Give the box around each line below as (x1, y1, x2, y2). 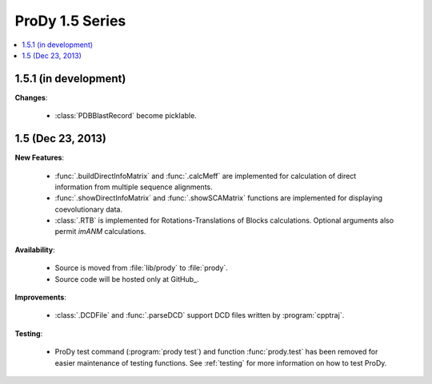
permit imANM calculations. (54, 227, 146, 236)
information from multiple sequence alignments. (54, 182, 213, 192)
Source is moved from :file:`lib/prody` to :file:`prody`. (54, 263, 228, 273)
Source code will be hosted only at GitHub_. (54, 274, 199, 283)
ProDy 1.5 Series (14, 12, 126, 30)
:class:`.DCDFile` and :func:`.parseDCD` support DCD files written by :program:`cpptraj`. (54, 311, 345, 320)
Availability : (14, 244, 55, 255)
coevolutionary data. (54, 204, 123, 214)
